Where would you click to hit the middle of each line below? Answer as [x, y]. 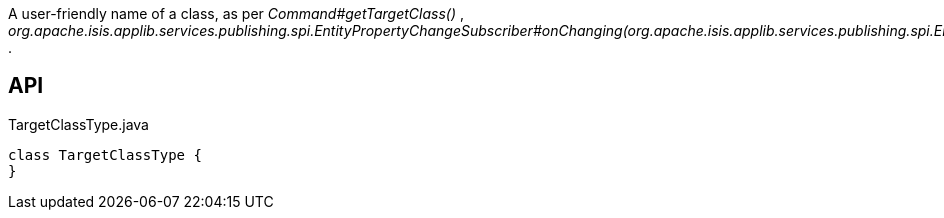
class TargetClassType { [105, 154]
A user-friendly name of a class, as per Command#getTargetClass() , [236, 13]
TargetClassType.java [78, 124]
